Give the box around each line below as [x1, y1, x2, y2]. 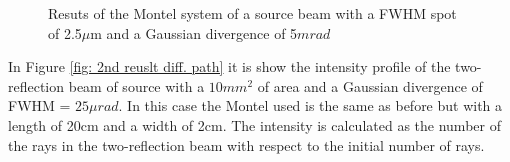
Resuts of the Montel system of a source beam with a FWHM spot [48, 3, 457, 23]
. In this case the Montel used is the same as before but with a [118, 95, 503, 116]
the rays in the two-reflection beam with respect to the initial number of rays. [8, 134, 485, 155]
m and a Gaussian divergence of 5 [90, 22, 298, 43]
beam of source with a [68, 75, 205, 96]
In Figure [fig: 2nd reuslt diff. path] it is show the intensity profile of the [8, 56, 451, 77]
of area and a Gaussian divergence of [257, 75, 483, 96]
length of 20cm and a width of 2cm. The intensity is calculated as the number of [8, 114, 501, 135]
